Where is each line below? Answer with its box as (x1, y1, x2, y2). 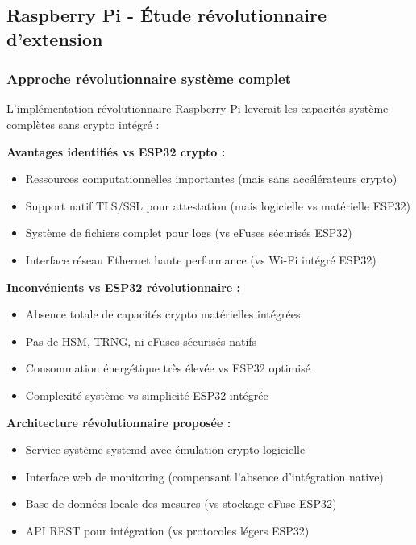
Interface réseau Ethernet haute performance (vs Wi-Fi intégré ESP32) (25, 251, 376, 268)
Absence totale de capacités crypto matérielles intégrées (25, 306, 301, 322)
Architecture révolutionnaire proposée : (6, 414, 231, 431)
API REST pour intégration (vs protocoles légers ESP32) (25, 522, 310, 539)
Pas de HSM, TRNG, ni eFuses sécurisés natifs (25, 332, 257, 349)
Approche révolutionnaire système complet (6, 69, 292, 89)
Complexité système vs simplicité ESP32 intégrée (25, 386, 268, 403)
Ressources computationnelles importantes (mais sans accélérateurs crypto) (25, 170, 397, 187)
